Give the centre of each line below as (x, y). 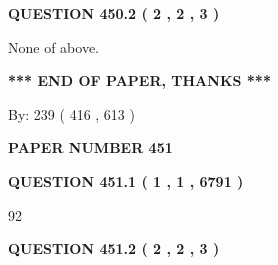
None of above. (53, 46)
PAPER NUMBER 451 (90, 147)
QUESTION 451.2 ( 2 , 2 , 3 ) (114, 248)
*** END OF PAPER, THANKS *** (139, 80)
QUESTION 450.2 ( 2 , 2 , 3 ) (114, 13)
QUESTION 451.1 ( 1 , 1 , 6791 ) (126, 180)
